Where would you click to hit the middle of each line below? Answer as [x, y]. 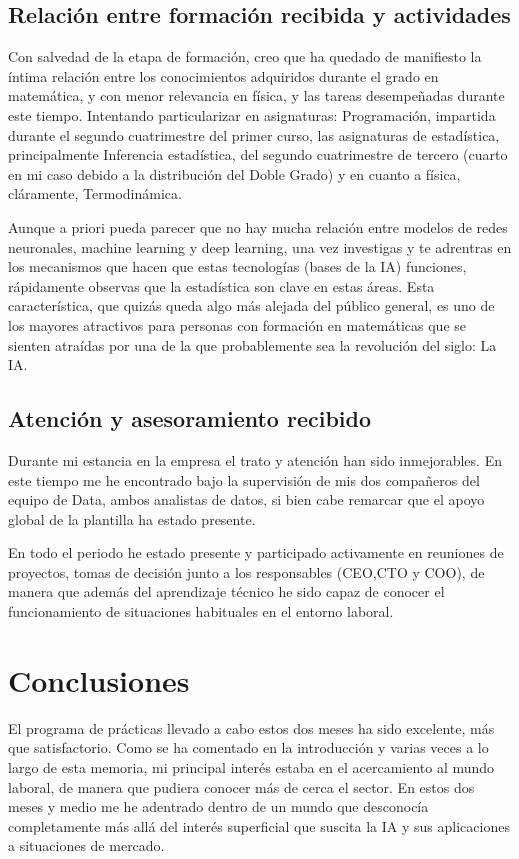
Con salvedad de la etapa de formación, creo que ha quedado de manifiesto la [245, 56]
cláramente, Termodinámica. [95, 193]
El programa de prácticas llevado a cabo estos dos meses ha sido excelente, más [251, 727]
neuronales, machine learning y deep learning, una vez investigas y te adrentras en [260, 246]
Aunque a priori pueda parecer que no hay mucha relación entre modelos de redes [258, 226]
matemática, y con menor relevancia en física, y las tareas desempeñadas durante [256, 95]
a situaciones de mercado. [86, 845]
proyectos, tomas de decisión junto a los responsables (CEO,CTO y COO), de [246, 571]
